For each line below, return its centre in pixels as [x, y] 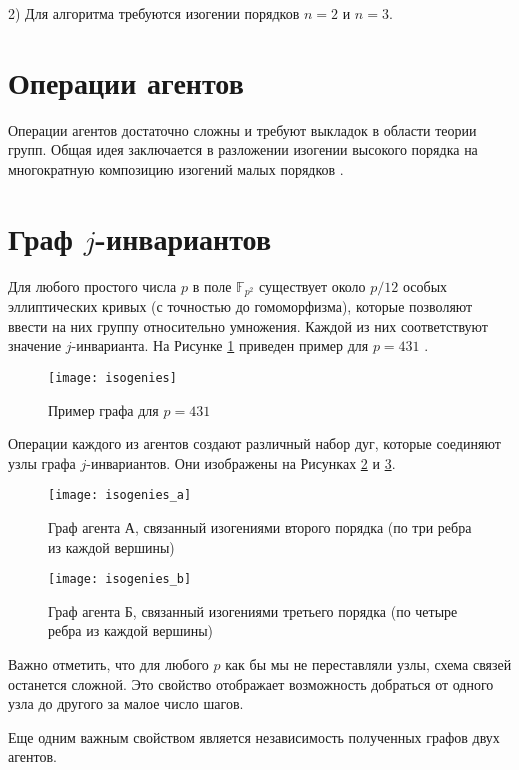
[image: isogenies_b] [120, 579]
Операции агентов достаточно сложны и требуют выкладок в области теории [242, 129]
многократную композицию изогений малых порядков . [176, 168]
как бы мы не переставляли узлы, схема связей [368, 663]
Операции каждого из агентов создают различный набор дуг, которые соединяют [254, 443]
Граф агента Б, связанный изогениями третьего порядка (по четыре [253, 610]
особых [425, 285]
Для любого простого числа [92, 285]
